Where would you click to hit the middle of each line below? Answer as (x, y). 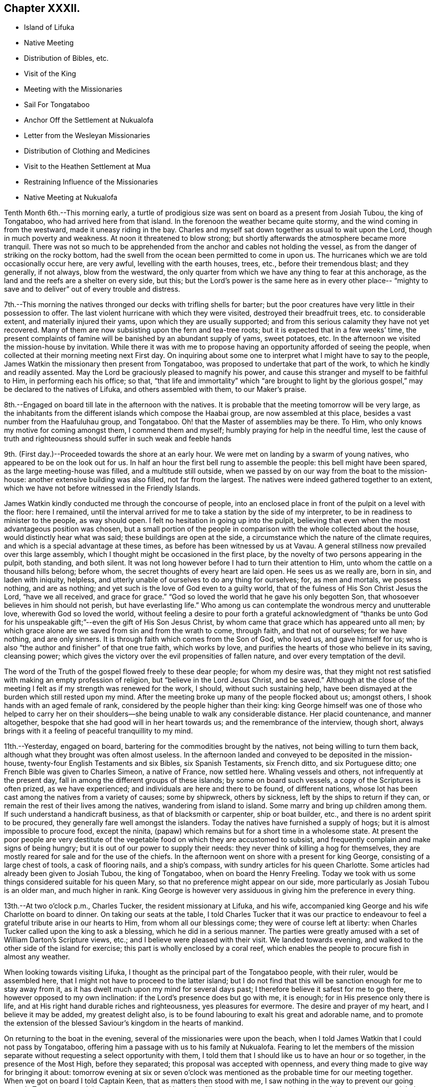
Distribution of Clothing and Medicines (87, 151)
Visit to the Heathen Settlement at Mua (87, 167)
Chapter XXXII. (42, 8)
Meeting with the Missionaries (73, 89)
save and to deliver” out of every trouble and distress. (92, 289)
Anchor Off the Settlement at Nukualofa (89, 120)
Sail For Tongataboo (57, 105)
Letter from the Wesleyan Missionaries (87, 136)
